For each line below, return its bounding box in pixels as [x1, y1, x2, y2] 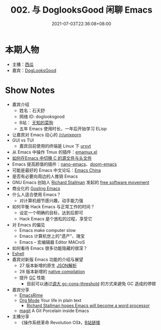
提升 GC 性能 [19, 275, 46, 280]
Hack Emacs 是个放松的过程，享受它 [19, 215, 93, 221]
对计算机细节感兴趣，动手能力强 [19, 198, 83, 203]
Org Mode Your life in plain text [19, 297, 81, 303]
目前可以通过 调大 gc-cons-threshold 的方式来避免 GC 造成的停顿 [26, 280, 156, 286]
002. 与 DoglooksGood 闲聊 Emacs [10, 4, 153, 16]
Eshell [12, 250, 24, 256]
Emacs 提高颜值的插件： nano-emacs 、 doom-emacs [12, 161, 117, 167]
